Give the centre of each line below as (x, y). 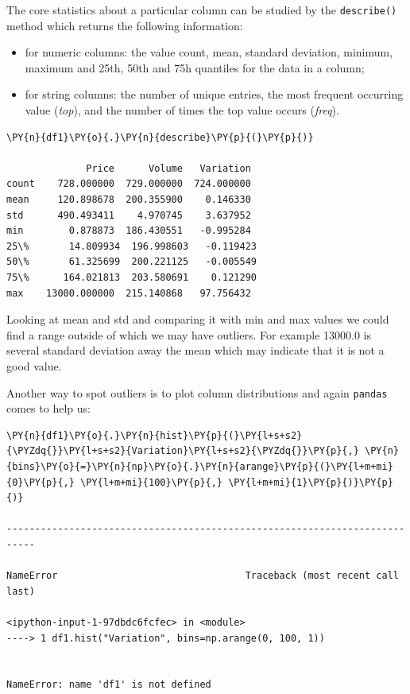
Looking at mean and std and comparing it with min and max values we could (198, 319)
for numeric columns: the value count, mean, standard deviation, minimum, (209, 52)
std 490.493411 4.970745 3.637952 (129, 215)
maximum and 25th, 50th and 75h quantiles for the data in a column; (195, 67)
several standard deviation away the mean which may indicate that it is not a (195, 350)
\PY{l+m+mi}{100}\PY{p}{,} (152, 482)
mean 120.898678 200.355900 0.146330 (129, 200)
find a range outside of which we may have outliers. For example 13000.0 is (189, 334)
